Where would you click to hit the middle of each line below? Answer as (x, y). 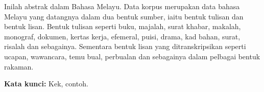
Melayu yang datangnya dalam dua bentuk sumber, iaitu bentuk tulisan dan (124, 16)
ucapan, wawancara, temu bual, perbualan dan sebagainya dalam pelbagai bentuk (132, 56)
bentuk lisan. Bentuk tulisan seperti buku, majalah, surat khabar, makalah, (123, 26)
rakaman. (19, 66)
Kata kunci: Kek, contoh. (46, 84)
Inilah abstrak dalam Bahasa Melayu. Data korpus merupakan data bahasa (122, 6)
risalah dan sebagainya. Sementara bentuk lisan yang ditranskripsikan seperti (125, 46)
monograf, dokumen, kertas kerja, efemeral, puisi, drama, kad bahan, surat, (122, 36)
